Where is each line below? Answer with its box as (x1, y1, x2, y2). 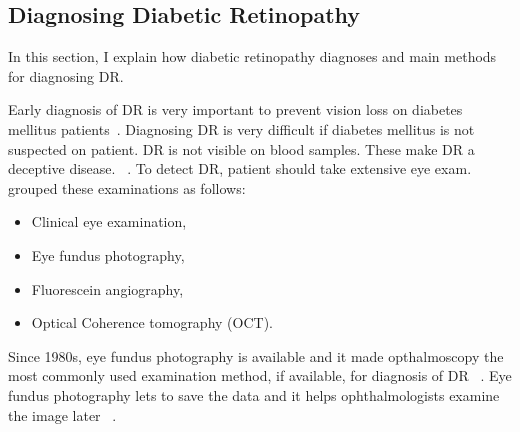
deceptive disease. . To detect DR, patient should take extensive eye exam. (8, 158, 472, 179)
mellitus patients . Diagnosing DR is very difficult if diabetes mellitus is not (8, 118, 475, 139)
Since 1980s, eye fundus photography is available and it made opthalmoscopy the (8, 345, 504, 366)
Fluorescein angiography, (31, 278, 184, 299)
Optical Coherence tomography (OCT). (31, 312, 273, 333)
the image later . (8, 404, 117, 425)
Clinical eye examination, (31, 211, 187, 232)
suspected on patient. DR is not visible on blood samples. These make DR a (8, 138, 475, 159)
